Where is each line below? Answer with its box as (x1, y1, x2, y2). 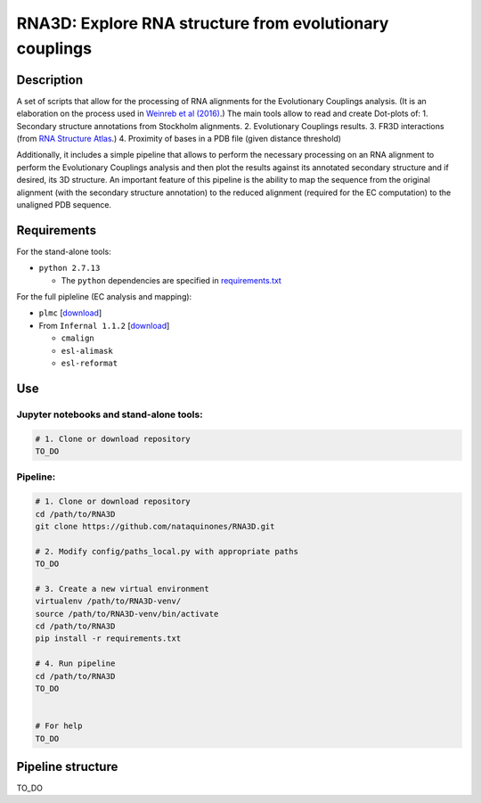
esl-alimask (61, 346, 113, 356)
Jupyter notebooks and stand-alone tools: (16, 408, 204, 421)
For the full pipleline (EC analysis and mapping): (16, 291, 192, 302)
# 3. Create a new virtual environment (35, 584, 209, 594)
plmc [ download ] (38, 307, 102, 318)
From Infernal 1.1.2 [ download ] (38, 320, 170, 331)
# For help (35, 721, 83, 731)
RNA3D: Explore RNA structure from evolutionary (16, 13, 389, 33)
